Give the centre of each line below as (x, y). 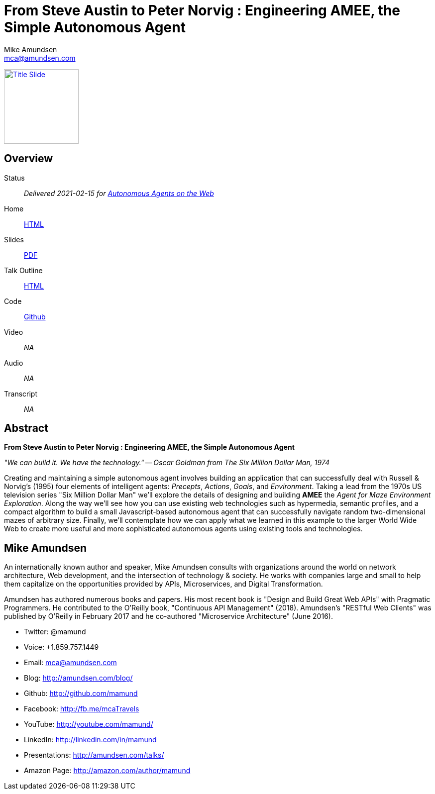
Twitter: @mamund (55, 632)
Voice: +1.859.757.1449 (61, 647)
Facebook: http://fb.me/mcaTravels (82, 709)
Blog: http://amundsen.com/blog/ (78, 678)
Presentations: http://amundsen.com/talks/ (94, 755)
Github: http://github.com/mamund (81, 694)
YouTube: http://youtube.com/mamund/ (89, 724)
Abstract (26, 428)
